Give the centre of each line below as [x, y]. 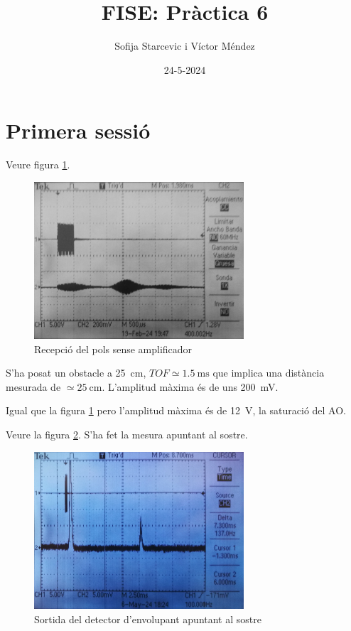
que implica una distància [269, 373]
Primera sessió [78, 130]
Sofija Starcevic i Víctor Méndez [185, 46]
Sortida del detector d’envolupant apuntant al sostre [148, 619]
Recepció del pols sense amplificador [113, 349]
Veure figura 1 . [38, 165]
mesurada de [33, 386]
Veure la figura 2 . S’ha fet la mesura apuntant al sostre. [127, 435]
